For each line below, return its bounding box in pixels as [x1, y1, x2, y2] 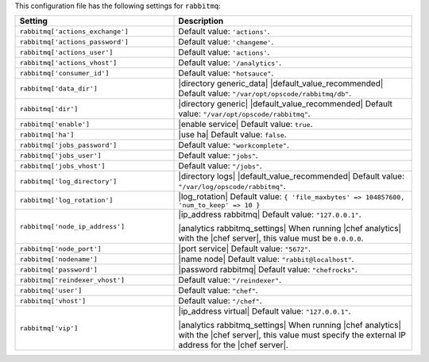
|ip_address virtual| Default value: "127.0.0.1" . [178, 306, 351, 317]
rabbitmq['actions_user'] [19, 48, 114, 56]
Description [178, 16, 224, 27]
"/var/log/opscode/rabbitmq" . [178, 181, 286, 192]
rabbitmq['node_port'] [19, 245, 102, 253]
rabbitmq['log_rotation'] [19, 196, 114, 205]
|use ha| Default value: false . [178, 129, 287, 141]
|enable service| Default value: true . [178, 119, 313, 130]
